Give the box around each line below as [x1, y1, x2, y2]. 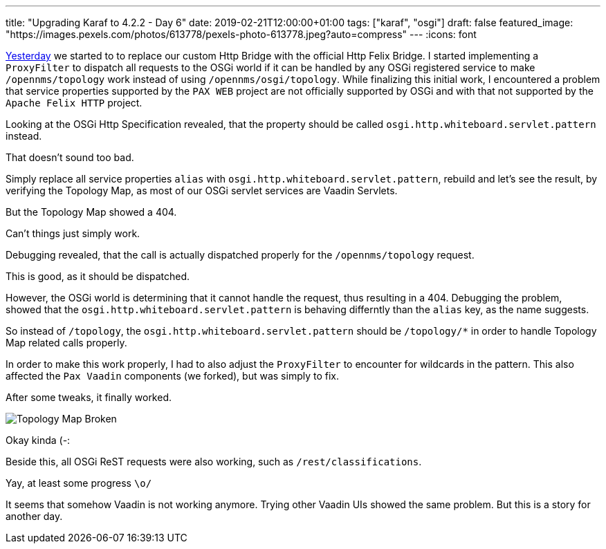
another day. [6, 510, 63, 522]
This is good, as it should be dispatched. [6, 270, 190, 282]
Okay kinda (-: [6, 434, 71, 446]
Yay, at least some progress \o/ [6, 477, 152, 489]
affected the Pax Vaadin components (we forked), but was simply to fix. [6, 370, 340, 382]
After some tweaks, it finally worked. [6, 391, 172, 403]
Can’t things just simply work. [6, 227, 140, 239]
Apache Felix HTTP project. [6, 97, 143, 109]
